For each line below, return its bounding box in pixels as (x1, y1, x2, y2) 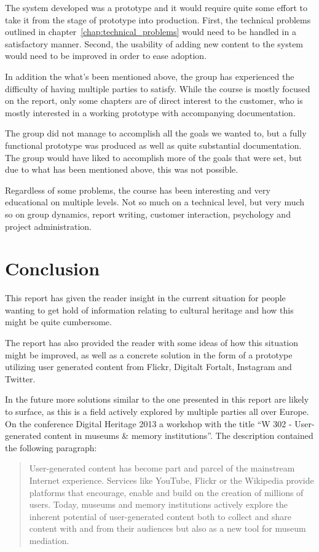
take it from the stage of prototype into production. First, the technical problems (5, 13, 311, 26)
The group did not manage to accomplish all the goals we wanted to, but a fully (5, 127, 307, 140)
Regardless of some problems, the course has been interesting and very (5, 183, 270, 196)
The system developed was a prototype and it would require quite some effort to (5, 1, 307, 14)
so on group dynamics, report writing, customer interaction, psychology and (5, 207, 291, 220)
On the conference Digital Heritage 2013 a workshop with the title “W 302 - (5, 417, 292, 430)
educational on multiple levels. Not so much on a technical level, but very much (5, 195, 305, 208)
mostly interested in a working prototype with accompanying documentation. (5, 106, 296, 119)
